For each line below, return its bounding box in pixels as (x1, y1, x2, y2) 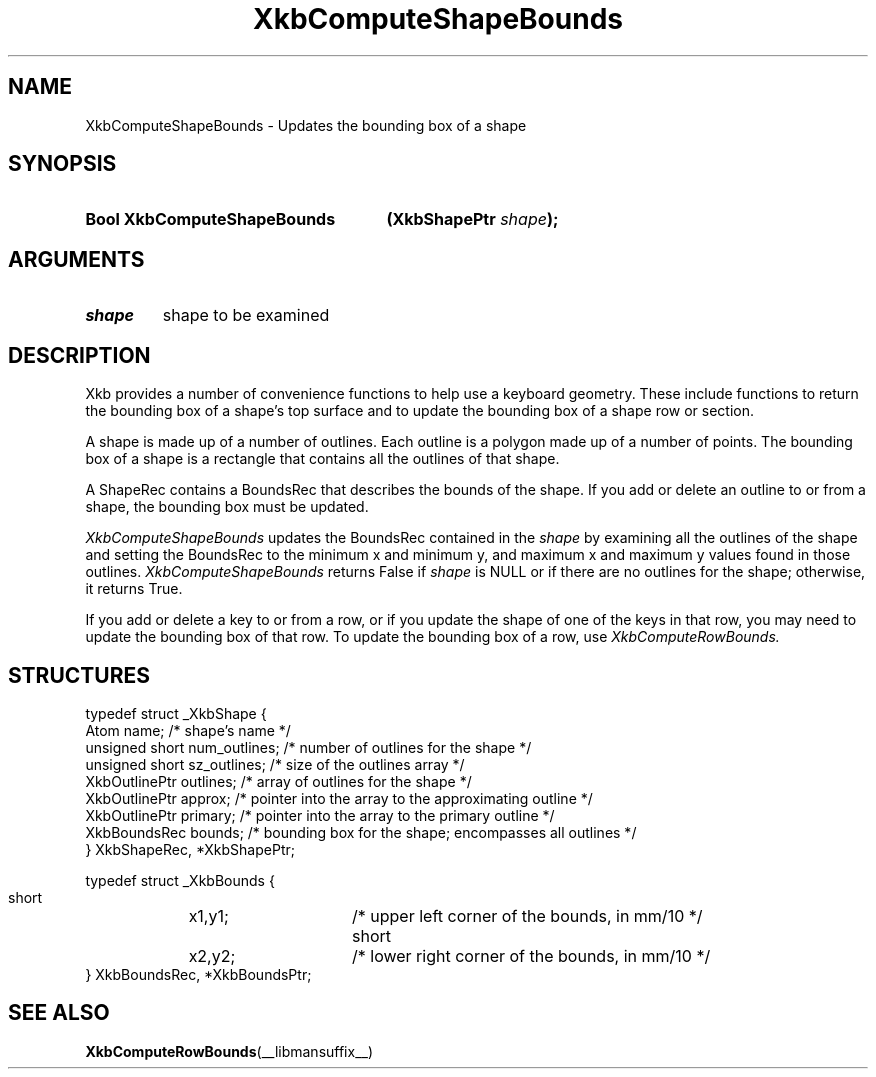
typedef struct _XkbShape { (85, 704, 267, 722)
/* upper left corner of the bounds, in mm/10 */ (352, 905, 703, 926)
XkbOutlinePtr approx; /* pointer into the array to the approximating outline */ (85, 789, 593, 807)
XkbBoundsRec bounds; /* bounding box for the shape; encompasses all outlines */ (85, 823, 637, 841)
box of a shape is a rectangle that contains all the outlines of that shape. (85, 450, 560, 468)
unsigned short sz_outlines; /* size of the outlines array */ (85, 755, 465, 773)
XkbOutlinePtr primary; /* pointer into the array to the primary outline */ (85, 806, 555, 824)
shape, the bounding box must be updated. (85, 498, 369, 516)
